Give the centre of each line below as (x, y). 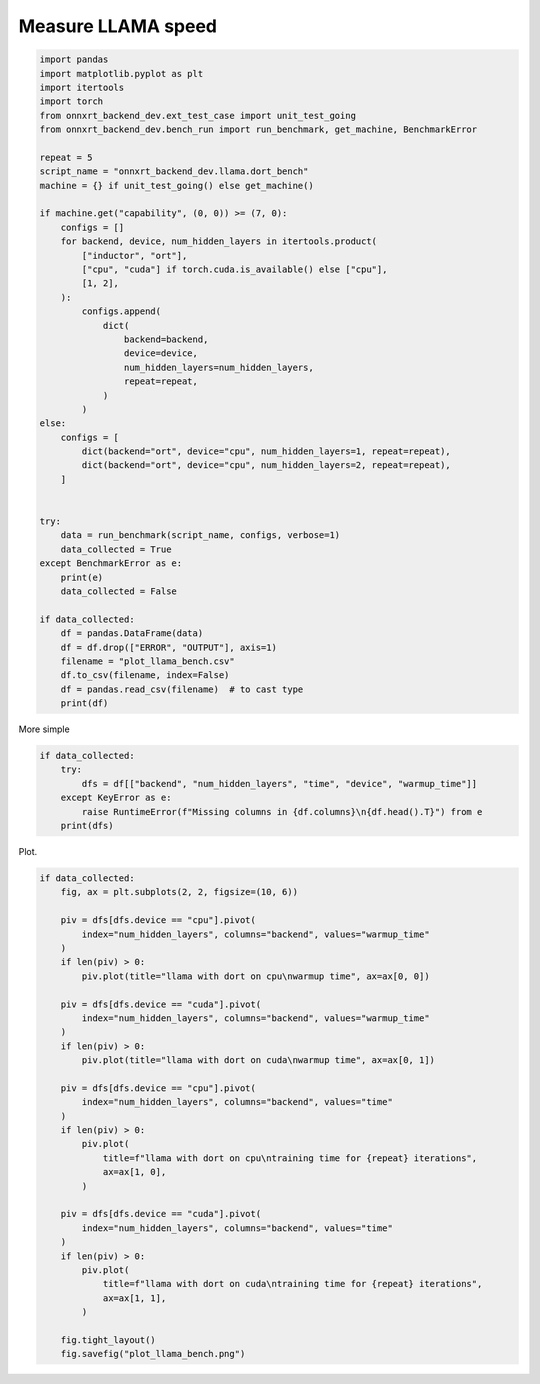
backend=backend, (166, 339)
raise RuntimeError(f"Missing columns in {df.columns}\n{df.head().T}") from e (282, 811)
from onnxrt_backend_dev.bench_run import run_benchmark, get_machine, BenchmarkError (258, 129)
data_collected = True (116, 549)
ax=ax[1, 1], (134, 1298)
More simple (44, 729)
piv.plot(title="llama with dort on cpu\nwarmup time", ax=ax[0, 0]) (255, 976)
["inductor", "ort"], (134, 255)
